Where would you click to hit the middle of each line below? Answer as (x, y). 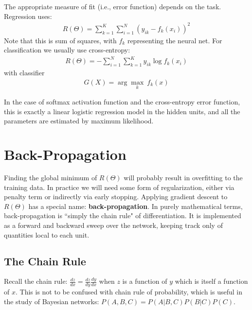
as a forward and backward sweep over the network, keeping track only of (113, 225)
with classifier (24, 73)
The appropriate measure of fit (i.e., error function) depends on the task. (113, 6)
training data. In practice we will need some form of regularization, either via (119, 187)
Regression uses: (28, 16)
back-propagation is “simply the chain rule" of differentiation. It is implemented (123, 215)
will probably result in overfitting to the (183, 177)
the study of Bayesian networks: (52, 301)
